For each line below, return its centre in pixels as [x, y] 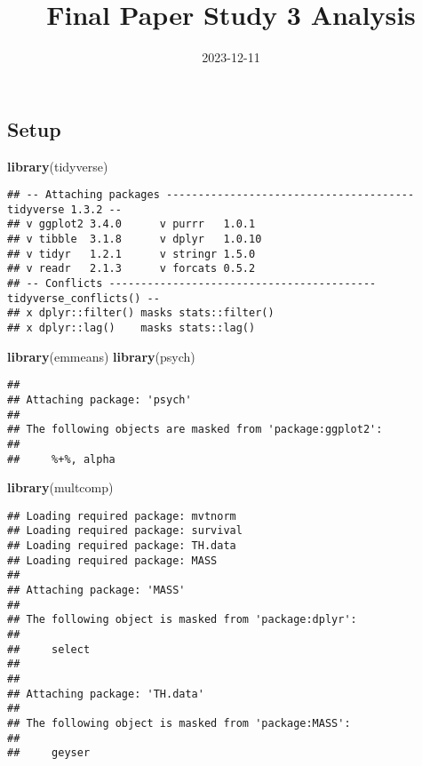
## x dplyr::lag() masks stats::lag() [131, 328]
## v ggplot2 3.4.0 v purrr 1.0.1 [131, 224]
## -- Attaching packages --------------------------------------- [211, 195]
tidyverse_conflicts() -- [84, 298]
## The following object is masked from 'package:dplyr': [182, 620]
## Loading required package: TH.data [122, 546]
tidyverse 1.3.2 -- [64, 209]
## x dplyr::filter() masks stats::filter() [141, 313]
